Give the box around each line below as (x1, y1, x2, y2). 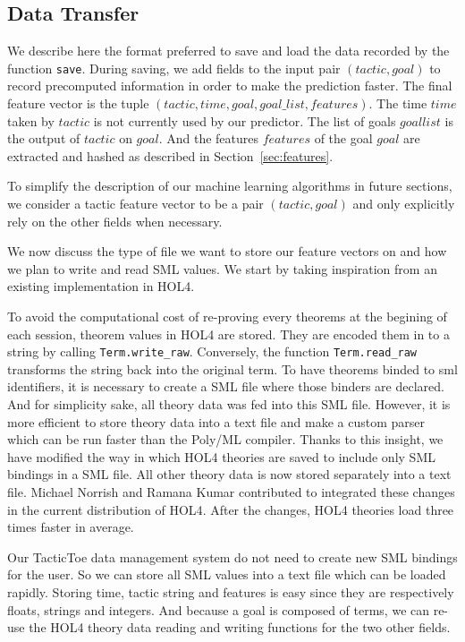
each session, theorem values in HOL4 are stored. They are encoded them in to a (7, 324, 450, 343)
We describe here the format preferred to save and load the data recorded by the (7, 41, 450, 60)
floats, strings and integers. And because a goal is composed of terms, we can (7, 600, 430, 619)
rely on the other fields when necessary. (7, 211, 223, 230)
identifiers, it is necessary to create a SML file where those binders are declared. (7, 377, 444, 396)
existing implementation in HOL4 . (7, 277, 195, 295)
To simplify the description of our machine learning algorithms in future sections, (7, 176, 452, 195)
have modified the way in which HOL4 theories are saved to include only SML (7, 447, 435, 466)
